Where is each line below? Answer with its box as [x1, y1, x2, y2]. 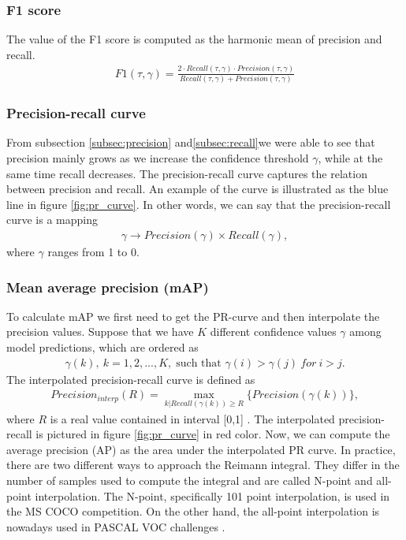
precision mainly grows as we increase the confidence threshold [6, 150, 309, 166]
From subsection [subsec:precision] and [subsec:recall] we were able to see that [6, 134, 375, 151]
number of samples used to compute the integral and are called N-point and [6, 471, 373, 488]
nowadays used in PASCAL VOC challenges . [6, 518, 225, 534]
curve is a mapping [6, 211, 99, 228]
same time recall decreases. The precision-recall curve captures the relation [6, 165, 367, 181]
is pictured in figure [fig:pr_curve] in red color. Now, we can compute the [35, 426, 390, 442]
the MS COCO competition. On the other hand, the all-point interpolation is [6, 503, 380, 520]
